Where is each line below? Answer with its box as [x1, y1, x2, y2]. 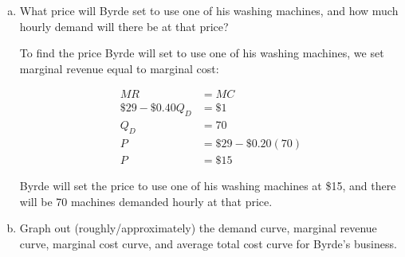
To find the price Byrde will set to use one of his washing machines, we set [19, 45, 384, 61]
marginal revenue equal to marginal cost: [19, 60, 219, 76]
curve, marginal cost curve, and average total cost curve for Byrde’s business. [19, 235, 397, 251]
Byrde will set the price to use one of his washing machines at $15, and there [19, 177, 396, 194]
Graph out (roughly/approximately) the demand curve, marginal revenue [19, 220, 377, 236]
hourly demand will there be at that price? [19, 18, 229, 34]
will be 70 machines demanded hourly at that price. [19, 193, 273, 209]
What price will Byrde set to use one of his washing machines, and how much [19, 2, 399, 18]
